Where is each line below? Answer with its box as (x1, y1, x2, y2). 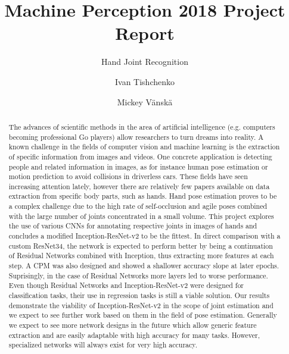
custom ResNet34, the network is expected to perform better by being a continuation (8, 240, 273, 250)
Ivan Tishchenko (114, 75, 175, 87)
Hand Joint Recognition (101, 55, 188, 68)
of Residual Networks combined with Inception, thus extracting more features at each (8, 250, 274, 261)
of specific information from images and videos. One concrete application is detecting (8, 151, 272, 161)
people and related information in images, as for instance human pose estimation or (8, 161, 268, 171)
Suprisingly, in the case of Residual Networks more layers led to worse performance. (8, 270, 268, 280)
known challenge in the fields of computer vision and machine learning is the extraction (8, 142, 280, 152)
